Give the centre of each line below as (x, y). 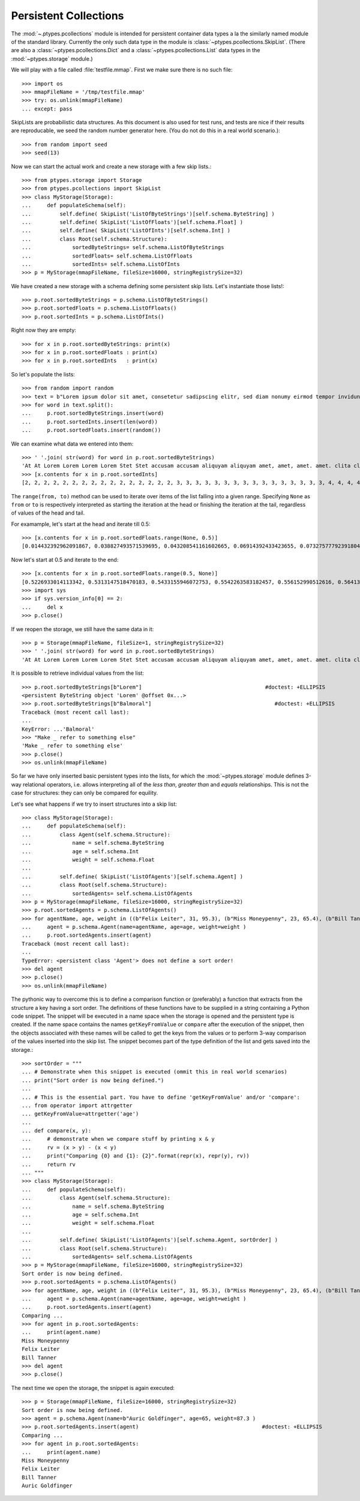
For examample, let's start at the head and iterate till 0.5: (81, 524)
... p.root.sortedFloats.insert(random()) (91, 430)
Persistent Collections (67, 16)
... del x (42, 607)
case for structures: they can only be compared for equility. (85, 793)
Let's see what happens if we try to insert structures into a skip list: (94, 804)
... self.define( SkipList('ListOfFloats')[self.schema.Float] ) (133, 222)
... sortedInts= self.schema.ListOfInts (101, 264)
